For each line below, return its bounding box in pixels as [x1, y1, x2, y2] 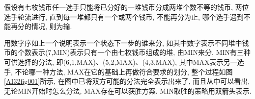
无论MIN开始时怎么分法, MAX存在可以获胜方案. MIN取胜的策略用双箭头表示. [4, 85, 252, 96]
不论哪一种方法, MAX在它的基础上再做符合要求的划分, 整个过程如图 [15, 66, 233, 76]
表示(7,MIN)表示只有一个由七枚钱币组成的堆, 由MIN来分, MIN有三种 [31, 47, 251, 57]
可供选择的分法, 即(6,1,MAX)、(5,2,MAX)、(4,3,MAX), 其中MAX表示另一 [4, 56, 237, 67]
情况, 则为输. [31, 21, 72, 31]
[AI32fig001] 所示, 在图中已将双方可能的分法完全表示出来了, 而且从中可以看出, [4, 76, 250, 86]
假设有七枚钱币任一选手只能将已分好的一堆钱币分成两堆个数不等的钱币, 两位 [4, 2, 249, 12]
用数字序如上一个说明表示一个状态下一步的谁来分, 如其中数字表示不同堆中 [4, 37, 242, 48]
